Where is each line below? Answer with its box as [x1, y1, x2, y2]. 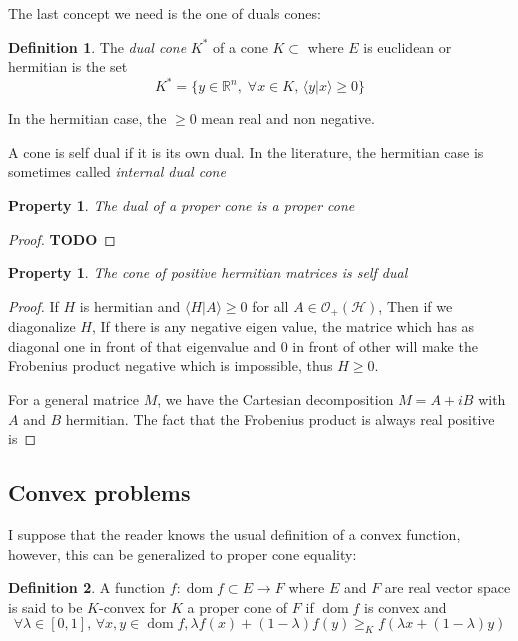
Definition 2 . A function [8, 577, 166, 598]
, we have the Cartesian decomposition [157, 389, 394, 410]
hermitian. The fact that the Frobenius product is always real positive [65, 408, 495, 429]
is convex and [364, 596, 447, 617]
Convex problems [8, 477, 191, 508]
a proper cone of [187, 596, 288, 617]
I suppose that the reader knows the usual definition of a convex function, [8, 524, 461, 545]
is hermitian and [79, 295, 181, 316]
